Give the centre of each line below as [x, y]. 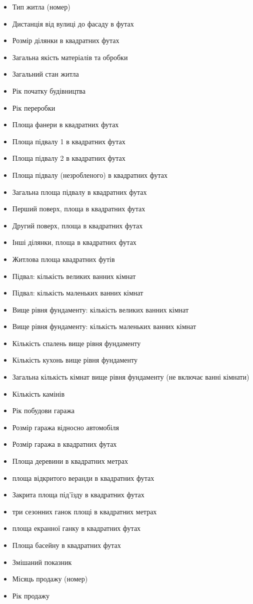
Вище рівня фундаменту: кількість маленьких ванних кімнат [104, 326]
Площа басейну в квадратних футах [66, 545]
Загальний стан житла [45, 74]
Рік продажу [31, 595]
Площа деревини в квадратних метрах [70, 461]
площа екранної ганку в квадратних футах [76, 528]
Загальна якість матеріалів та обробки [70, 57]
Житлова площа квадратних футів [63, 259]
